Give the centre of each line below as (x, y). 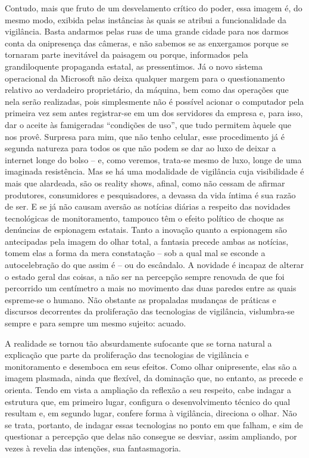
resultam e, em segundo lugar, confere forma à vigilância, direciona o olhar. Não (151, 413)
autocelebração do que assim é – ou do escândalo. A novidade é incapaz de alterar (154, 265)
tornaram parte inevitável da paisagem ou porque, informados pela (127, 54)
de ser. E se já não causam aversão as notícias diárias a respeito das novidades (148, 206)
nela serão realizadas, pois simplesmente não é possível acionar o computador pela (154, 101)
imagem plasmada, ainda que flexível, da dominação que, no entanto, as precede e (154, 378)
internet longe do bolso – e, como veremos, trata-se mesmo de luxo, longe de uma (153, 159)
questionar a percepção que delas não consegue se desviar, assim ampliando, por (151, 436)
